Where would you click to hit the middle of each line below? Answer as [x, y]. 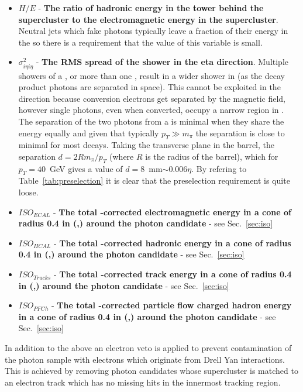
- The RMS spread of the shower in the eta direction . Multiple [162, 62]
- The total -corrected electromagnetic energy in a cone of [172, 212]
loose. [28, 192]
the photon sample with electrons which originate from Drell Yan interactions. [145, 359]
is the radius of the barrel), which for [212, 156]
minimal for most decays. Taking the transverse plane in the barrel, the [147, 145]
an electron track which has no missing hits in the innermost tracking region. [143, 382]
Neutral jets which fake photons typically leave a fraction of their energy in [153, 31]
